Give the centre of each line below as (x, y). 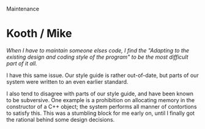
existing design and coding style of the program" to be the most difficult (97, 57)
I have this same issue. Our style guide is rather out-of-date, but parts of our (102, 75)
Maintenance (23, 9)
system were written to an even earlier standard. (67, 81)
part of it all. (22, 63)
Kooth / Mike (39, 34)
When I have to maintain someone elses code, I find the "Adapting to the (98, 50)
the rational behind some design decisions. (61, 119)
